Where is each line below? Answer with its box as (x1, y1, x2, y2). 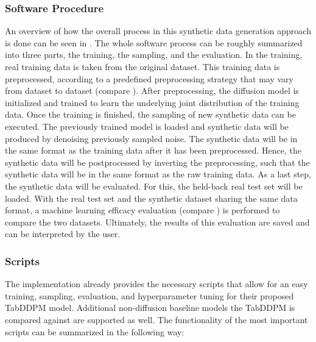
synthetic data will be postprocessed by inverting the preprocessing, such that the (5, 155, 310, 168)
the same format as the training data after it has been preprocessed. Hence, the (5, 144, 302, 157)
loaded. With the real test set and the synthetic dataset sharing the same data (5, 191, 298, 204)
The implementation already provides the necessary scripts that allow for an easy (5, 277, 308, 290)
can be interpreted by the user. (5, 227, 121, 240)
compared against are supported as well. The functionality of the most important (5, 313, 308, 326)
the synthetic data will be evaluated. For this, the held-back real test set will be (5, 179, 303, 192)
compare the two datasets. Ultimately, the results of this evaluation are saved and (5, 215, 310, 228)
